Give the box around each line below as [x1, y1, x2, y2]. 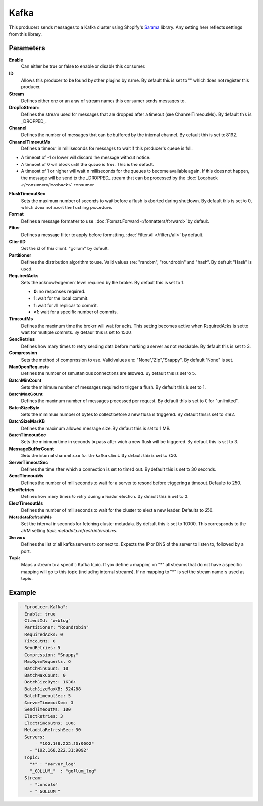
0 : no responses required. [33, 289, 85, 294]
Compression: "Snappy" [24, 652, 79, 658]
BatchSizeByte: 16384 [24, 679, 76, 685]
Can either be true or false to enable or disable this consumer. [21, 63, 146, 69]
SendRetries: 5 [24, 645, 61, 651]
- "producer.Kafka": [19, 604, 68, 610]
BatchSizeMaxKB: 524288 [24, 686, 81, 692]
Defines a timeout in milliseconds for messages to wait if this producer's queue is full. [21, 145, 193, 151]
